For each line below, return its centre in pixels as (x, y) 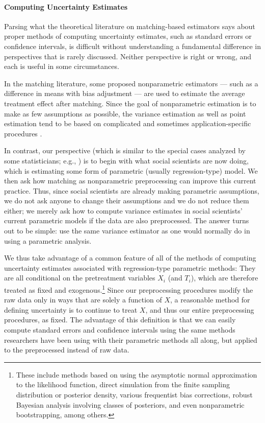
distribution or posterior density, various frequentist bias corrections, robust (134, 395)
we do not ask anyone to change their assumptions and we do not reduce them (127, 201)
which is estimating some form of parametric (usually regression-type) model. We (131, 170)
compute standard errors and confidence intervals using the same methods (120, 330)
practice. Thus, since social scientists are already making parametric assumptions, (132, 190)
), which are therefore (224, 278)
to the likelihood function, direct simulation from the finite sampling (123, 384)
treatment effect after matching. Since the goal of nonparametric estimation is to (130, 103)
